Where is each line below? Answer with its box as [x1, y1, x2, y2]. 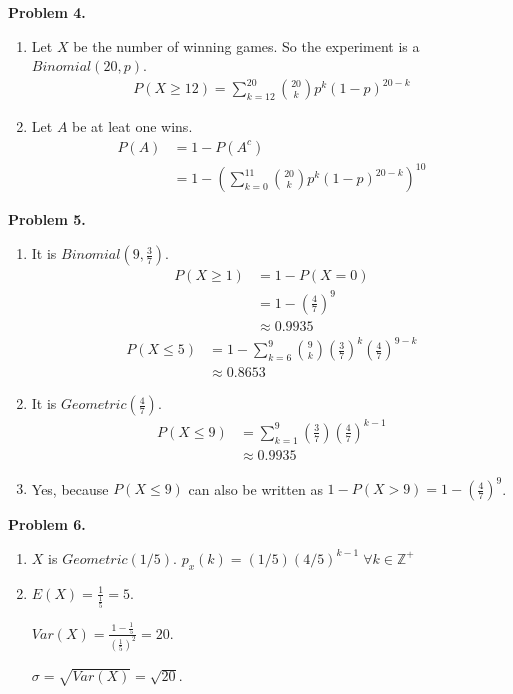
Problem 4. [8, 2, 86, 22]
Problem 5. [8, 209, 86, 230]
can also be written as [188, 478, 323, 499]
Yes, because [31, 478, 109, 499]
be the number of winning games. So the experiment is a [73, 35, 420, 56]
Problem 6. [8, 514, 86, 535]
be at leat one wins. [72, 116, 193, 137]
